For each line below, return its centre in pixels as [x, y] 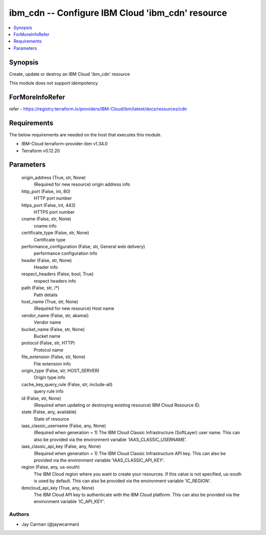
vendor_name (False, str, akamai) [55, 315]
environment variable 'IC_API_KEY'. [69, 502]
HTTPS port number [54, 212]
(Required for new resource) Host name [74, 308]
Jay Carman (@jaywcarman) [50, 524]
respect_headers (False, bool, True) [57, 274]
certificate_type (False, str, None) [55, 233]
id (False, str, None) [41, 398]
